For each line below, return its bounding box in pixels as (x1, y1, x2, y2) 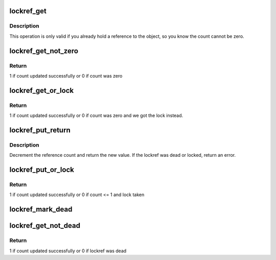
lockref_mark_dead (9, 205, 73, 214)
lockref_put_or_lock (9, 166, 74, 174)
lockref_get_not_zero (9, 46, 79, 55)
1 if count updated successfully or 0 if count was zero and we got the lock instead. (9, 112, 183, 119)
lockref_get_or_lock (9, 86, 74, 94)
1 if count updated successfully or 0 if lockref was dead (9, 248, 127, 254)
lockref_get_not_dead (9, 221, 80, 230)
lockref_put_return (9, 126, 71, 134)
